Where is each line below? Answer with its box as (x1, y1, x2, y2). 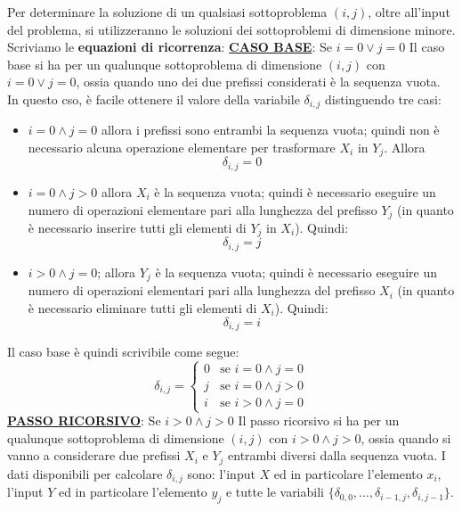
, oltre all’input (368, 3, 450, 21)
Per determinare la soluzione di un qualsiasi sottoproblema (7, 3, 328, 21)
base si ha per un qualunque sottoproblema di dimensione (7, 54, 322, 73)
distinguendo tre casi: (325, 89, 442, 108)
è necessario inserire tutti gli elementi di (28, 218, 247, 236)
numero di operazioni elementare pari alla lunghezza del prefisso (28, 200, 377, 218)
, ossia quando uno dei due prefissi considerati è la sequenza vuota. (76, 72, 441, 91)
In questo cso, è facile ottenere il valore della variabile (7, 89, 300, 108)
